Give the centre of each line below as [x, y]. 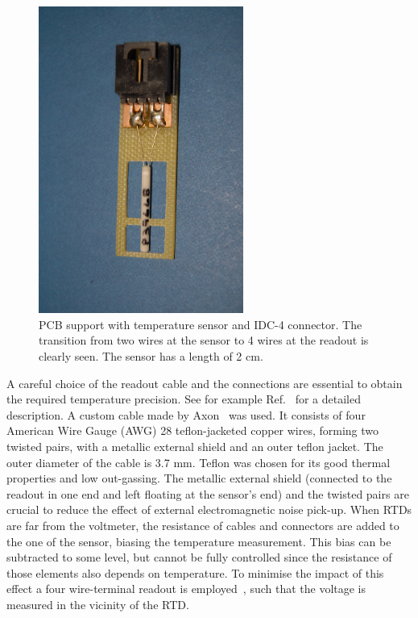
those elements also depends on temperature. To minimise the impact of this [195, 572]
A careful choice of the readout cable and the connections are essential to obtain [205, 383]
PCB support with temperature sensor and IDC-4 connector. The [201, 324]
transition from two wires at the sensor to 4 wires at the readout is [204, 340]
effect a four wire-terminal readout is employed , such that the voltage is [186, 589]
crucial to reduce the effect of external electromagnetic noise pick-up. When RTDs [209, 509]
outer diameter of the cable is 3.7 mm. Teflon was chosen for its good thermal [199, 462]
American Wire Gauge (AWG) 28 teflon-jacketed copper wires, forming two [193, 430]
